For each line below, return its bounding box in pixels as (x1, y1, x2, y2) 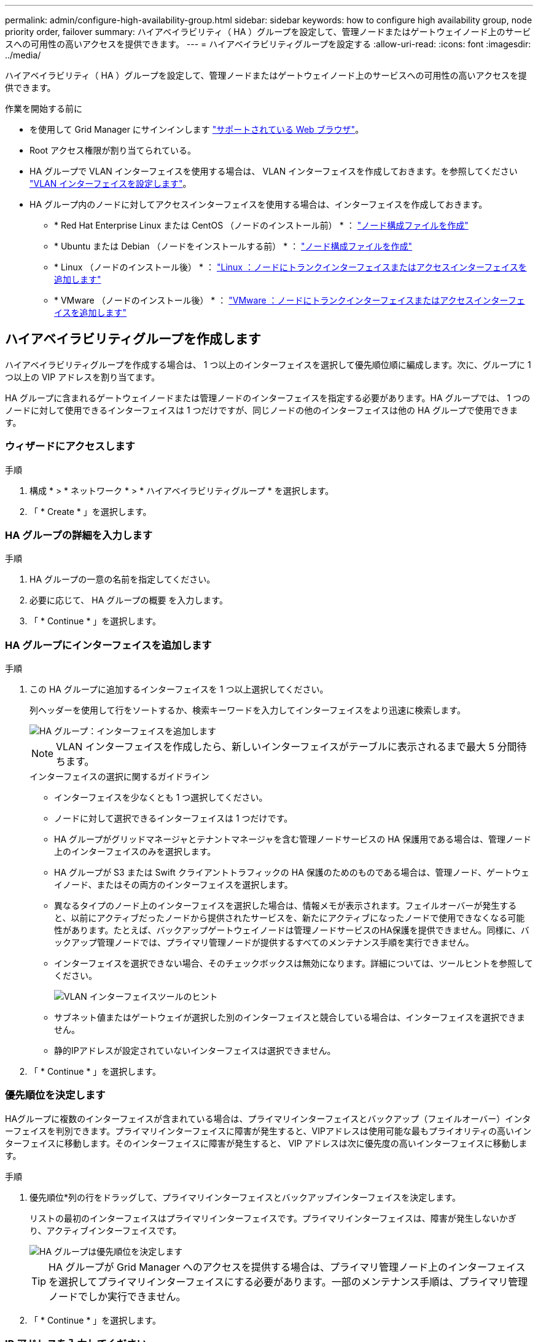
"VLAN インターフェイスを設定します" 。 (29, 178, 192, 189)
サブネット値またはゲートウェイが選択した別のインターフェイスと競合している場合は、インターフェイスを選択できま (54, 1012, 526, 1023)
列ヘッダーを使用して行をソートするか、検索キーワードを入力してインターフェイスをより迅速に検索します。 (29, 705, 466, 716)
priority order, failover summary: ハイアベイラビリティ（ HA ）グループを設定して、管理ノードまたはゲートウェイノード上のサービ (5, 26, 531, 37)
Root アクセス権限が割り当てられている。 (29, 145, 196, 155)
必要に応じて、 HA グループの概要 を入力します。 (29, 595, 228, 606)
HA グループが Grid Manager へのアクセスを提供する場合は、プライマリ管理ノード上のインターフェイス (49, 1260, 526, 1273)
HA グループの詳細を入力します (5, 528, 152, 541)
